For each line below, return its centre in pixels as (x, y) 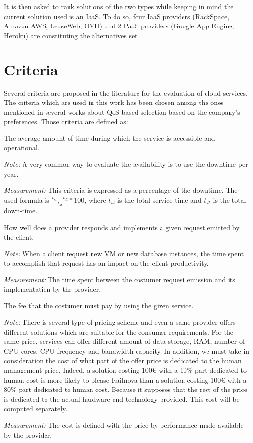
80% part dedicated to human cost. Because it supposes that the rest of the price (126, 389)
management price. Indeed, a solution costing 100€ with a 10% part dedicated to (125, 370)
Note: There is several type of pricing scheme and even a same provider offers (120, 322)
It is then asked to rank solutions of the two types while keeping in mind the (119, 6)
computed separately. (36, 408)
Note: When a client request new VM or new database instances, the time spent (124, 253)
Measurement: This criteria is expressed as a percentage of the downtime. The (121, 190)
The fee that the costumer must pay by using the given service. (99, 305)
